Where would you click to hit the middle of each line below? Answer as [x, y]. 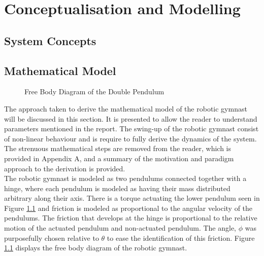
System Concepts [50, 40]
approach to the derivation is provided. [65, 168]
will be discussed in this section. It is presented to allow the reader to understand [131, 118]
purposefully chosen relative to [52, 237]
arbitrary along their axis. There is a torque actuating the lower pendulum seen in [132, 198]
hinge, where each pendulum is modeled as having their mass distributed [117, 188]
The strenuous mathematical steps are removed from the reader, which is [118, 148]
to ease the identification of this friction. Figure [181, 237]
